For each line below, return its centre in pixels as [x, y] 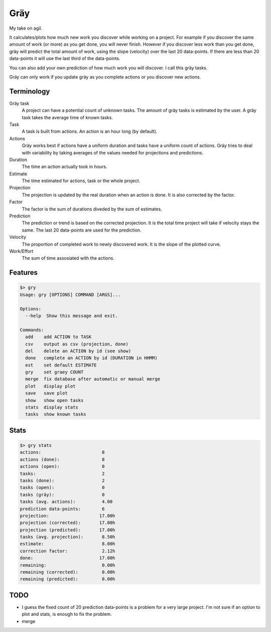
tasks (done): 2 [62, 480]
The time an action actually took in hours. [64, 167]
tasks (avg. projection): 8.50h [67, 537]
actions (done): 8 [62, 459]
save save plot [46, 393]
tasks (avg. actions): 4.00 [66, 502]
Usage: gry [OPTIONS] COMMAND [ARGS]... [70, 295]
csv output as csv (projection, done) [77, 344]
